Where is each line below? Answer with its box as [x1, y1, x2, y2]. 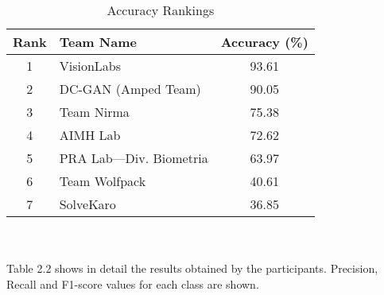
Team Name [59, 33, 137, 51]
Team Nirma [59, 103, 130, 121]
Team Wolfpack [59, 172, 146, 190]
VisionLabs [59, 56, 121, 75]
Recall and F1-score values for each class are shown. [6, 275, 259, 292]
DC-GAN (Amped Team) [59, 80, 201, 98]
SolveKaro [59, 195, 116, 213]
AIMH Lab [59, 126, 121, 144]
